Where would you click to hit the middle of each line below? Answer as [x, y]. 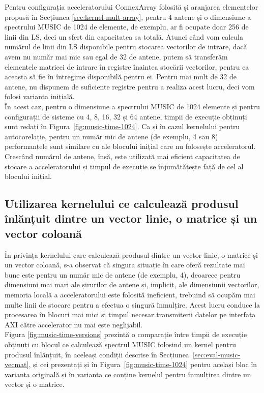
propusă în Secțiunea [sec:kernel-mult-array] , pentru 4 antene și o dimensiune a [128, 17]
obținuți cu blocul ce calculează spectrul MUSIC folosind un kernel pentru [120, 344]
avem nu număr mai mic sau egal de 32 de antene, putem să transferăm [116, 56]
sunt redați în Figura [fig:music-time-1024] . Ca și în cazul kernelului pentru [122, 126]
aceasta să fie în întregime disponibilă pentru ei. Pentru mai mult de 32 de [121, 77]
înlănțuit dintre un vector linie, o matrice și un [131, 218]
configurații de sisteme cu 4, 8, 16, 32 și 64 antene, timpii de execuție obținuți [126, 116]
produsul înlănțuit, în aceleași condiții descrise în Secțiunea [97, 354]
